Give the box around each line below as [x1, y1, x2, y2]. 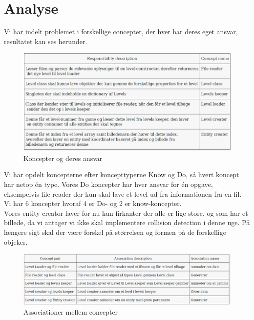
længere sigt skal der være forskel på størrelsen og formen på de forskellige [4, 227, 226, 237]
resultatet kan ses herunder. [4, 36, 87, 46]
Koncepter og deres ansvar [23, 153, 103, 163]
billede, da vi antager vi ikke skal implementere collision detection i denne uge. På [4, 217, 250, 228]
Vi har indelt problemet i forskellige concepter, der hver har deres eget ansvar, [4, 26, 238, 37]
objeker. [4, 236, 28, 247]
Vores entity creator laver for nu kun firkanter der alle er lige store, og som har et [4, 207, 248, 218]
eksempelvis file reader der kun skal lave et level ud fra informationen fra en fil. [4, 188, 242, 199]
